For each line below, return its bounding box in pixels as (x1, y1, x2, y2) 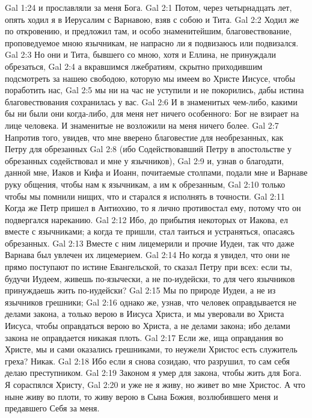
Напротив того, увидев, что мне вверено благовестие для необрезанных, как (5, 131, 284, 143)
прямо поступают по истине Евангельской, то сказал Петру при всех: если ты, (5, 260, 292, 273)
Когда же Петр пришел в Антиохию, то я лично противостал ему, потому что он (5, 201, 301, 214)
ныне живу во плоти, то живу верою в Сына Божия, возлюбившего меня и (5, 390, 278, 402)
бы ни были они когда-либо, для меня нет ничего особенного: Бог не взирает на (5, 107, 299, 120)
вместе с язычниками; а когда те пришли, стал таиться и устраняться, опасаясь (5, 225, 295, 238)
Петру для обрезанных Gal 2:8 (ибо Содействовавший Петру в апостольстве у (5, 143, 292, 155)
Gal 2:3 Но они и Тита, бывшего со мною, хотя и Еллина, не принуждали (5, 48, 276, 61)
